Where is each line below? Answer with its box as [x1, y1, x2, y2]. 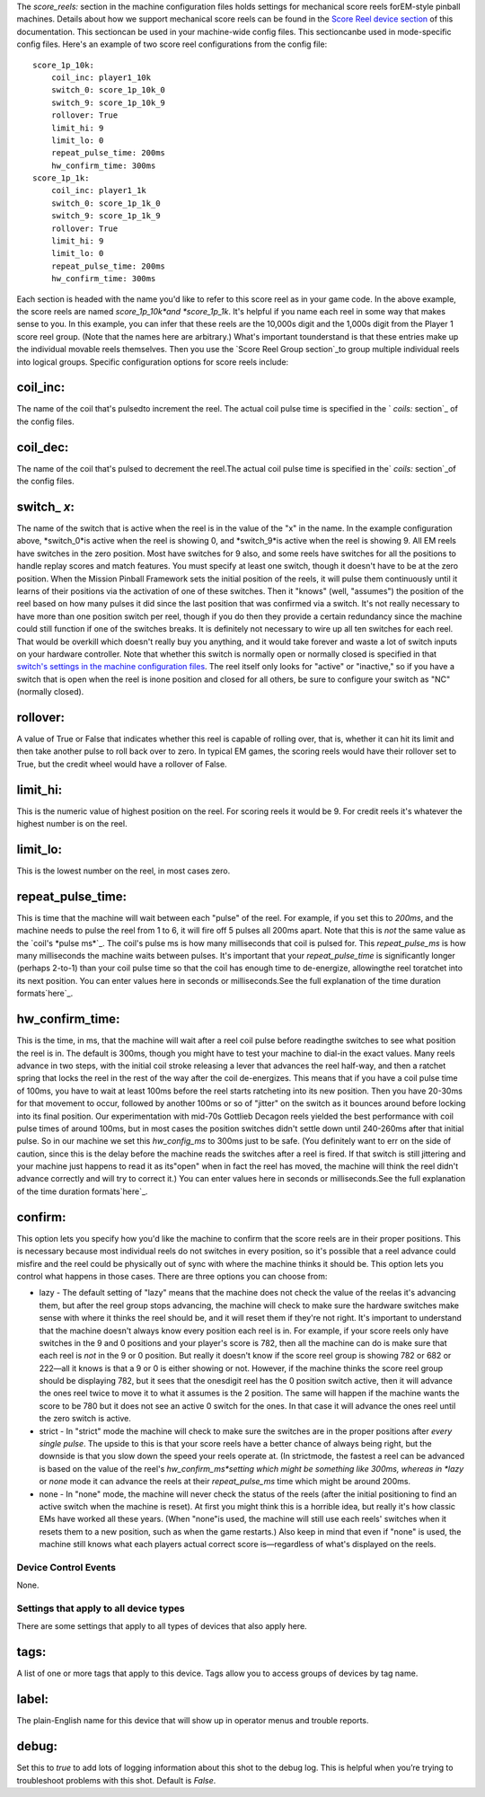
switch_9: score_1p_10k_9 [50, 97, 166, 108]
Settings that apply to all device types [16, 1602, 185, 1615]
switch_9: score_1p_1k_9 [50, 211, 161, 221]
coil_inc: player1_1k [50, 185, 147, 196]
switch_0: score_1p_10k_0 [50, 85, 166, 95]
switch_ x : [16, 499, 75, 514]
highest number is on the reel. [16, 819, 128, 829]
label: [16, 1692, 49, 1707]
